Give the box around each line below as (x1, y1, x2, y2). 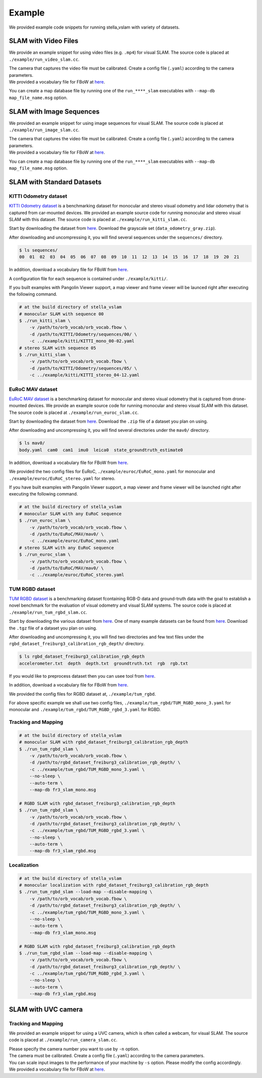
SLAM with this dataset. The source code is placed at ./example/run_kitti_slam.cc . (9, 216, 187, 222)
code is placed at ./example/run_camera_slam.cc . (9, 1037, 117, 1043)
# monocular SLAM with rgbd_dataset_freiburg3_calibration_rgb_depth (19, 739, 188, 745)
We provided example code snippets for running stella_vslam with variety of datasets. (9, 24, 180, 30)
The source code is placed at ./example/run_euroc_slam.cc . (9, 410, 139, 415)
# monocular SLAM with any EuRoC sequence (19, 511, 122, 516)
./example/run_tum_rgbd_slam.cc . (9, 609, 87, 615)
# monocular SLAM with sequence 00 (19, 311, 104, 317)
